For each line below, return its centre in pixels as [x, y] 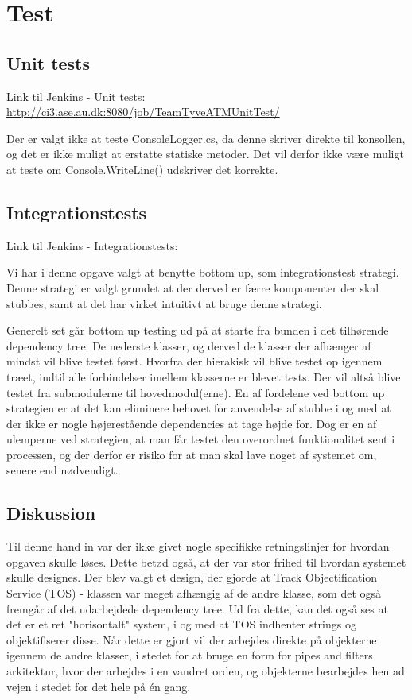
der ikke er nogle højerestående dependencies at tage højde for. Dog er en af [192, 423]
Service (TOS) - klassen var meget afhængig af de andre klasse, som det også [194, 593]
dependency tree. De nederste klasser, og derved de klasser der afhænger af [189, 345]
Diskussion [51, 513]
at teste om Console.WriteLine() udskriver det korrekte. [142, 169]
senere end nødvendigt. [62, 470]
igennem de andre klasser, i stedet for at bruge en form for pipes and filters [190, 655]
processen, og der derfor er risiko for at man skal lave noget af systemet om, [192, 454]
